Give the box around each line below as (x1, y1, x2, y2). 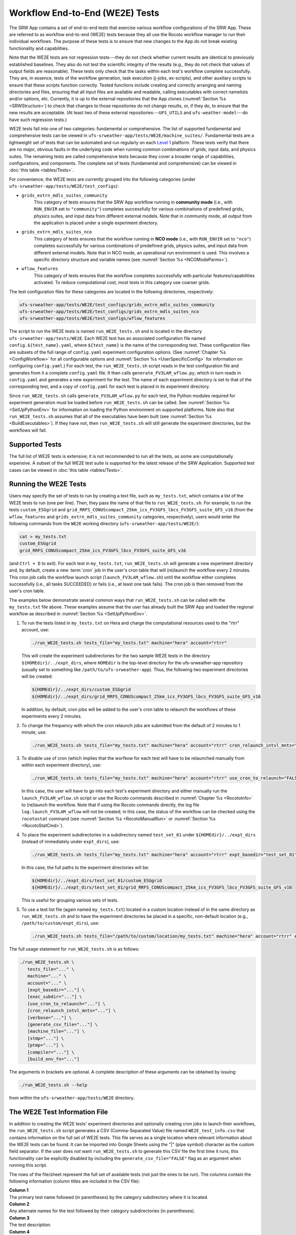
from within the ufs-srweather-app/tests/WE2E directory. (9, 1095, 135, 1101)
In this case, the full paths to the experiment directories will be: (21, 864, 149, 870)
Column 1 (9, 1187, 29, 1193)
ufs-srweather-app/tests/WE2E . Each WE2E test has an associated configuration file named (9, 335, 206, 341)
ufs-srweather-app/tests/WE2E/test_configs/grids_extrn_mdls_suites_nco (19, 309, 199, 314)
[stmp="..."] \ (27, 1035, 64, 1041)
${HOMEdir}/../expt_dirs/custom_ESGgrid (32, 687, 131, 693)
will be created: (21, 673, 53, 679)
